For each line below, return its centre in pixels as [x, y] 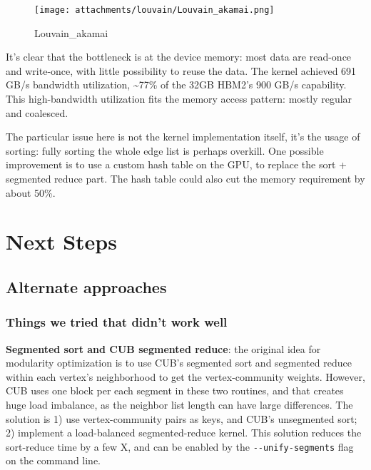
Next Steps [61, 241]
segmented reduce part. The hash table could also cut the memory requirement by [185, 178]
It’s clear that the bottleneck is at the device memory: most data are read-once [179, 57]
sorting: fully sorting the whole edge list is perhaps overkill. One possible [165, 150]
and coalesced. [37, 112]
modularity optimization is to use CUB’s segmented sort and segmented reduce [179, 363]
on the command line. [53, 460]
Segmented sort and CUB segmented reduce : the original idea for [163, 348]
